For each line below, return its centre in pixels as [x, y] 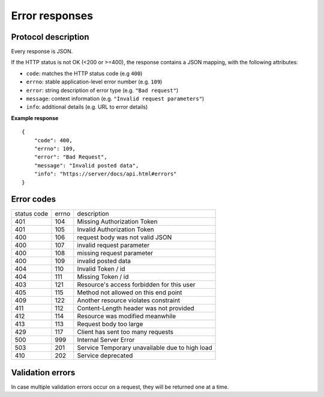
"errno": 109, [55, 148]
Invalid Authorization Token [115, 229]
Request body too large [110, 324]
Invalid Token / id [101, 269]
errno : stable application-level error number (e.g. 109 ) [94, 82]
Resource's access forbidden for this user [136, 285]
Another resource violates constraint [128, 300]
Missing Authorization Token [117, 222]
